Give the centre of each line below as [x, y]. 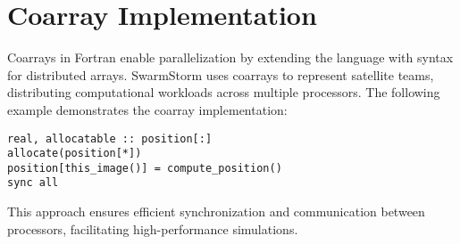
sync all [33, 183]
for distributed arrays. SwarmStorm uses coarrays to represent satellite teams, [221, 74]
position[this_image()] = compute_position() [145, 168]
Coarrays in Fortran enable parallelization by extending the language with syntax [230, 57]
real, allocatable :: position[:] [110, 138]
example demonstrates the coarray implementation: [147, 109]
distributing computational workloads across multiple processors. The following [224, 92]
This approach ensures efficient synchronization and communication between [216, 211]
